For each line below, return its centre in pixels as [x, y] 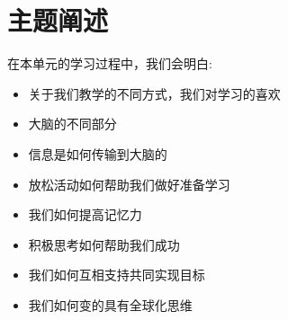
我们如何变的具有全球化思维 [110, 304]
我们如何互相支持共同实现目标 [117, 275]
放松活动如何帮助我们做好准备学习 [129, 184]
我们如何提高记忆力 [85, 214]
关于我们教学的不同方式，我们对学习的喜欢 [154, 93]
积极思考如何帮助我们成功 [104, 244]
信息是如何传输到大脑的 [98, 153]
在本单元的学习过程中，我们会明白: [110, 63]
